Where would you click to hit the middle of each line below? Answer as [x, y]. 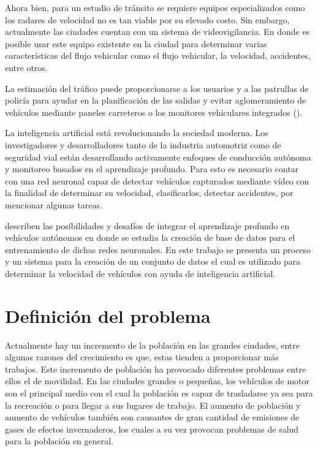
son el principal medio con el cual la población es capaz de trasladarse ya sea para [159, 392]
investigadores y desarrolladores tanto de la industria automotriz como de [143, 144]
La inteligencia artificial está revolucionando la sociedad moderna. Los [137, 133]
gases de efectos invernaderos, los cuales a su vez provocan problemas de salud [152, 429]
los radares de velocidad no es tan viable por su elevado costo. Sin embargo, [147, 19]
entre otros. [26, 67]
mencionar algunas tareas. [54, 204]
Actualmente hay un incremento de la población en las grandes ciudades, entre [152, 345]
